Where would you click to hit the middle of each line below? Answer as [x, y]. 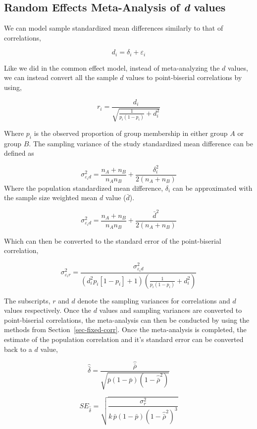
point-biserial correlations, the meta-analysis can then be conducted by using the [127, 320]
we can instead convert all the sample [61, 77]
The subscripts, [27, 300]
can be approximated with [212, 188]
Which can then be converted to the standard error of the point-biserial [113, 240]
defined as [19, 153]
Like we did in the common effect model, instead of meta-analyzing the [112, 67]
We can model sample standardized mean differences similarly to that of [114, 28]
